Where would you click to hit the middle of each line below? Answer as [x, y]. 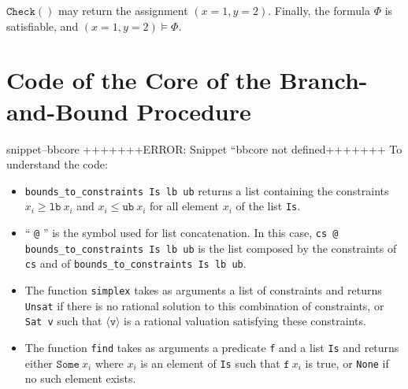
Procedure [194, 111]
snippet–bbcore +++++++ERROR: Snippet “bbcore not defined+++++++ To [204, 148]
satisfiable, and [43, 26]
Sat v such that [63, 321]
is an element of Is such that [210, 363]
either [39, 363]
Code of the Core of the [139, 80]
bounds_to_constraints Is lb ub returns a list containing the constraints [207, 190]
